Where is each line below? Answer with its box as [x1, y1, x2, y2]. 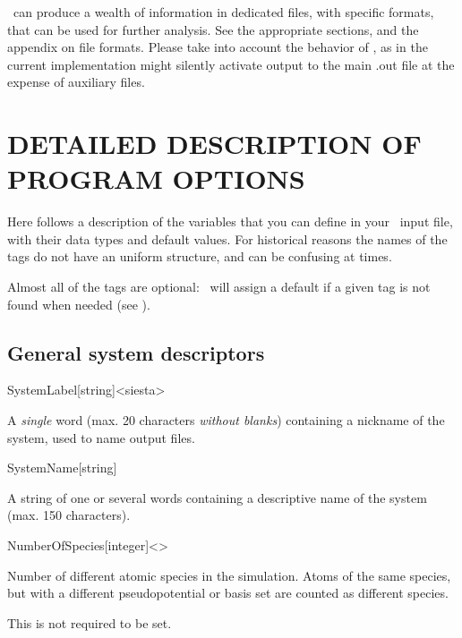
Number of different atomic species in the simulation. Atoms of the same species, [7, 566, 451, 584]
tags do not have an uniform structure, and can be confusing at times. [7, 247, 392, 266]
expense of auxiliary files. [7, 72, 145, 91]
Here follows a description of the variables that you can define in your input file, [7, 212, 453, 231]
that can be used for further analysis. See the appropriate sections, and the [7, 20, 419, 38]
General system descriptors [7, 338, 265, 366]
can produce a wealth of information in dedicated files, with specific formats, [13, 3, 434, 21]
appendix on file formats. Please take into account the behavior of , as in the [7, 38, 428, 56]
